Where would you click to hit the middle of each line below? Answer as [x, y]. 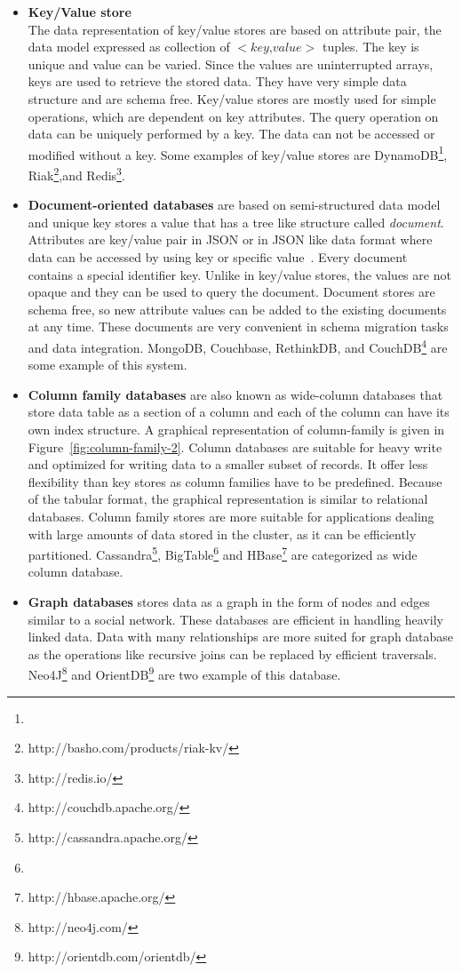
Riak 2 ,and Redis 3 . [76, 174]
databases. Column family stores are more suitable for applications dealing [231, 516]
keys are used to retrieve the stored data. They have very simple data [217, 81]
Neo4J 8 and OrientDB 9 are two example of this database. [184, 673]
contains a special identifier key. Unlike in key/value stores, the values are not [239, 274]
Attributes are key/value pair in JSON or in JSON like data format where [230, 239]
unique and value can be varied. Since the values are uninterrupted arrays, [231, 64]
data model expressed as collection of [129, 47]
